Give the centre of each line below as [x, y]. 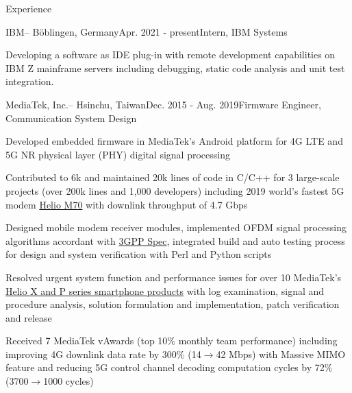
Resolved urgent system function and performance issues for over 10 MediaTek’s [174, 277]
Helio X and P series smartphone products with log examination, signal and [165, 290]
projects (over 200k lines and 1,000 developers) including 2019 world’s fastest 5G [175, 190]
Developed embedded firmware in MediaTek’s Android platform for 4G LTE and [174, 141]
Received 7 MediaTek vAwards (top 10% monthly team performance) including [172, 341]
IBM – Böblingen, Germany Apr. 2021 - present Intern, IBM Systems [147, 31]
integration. [30, 81]
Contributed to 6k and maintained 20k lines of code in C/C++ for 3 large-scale [173, 177]
